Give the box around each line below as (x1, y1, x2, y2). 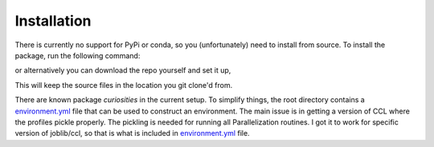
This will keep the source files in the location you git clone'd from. (14, 80, 233, 89)
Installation (14, 12, 92, 30)
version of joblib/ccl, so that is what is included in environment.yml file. (14, 129, 250, 138)
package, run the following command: (14, 50, 141, 60)
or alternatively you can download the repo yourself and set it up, (14, 66, 231, 75)
